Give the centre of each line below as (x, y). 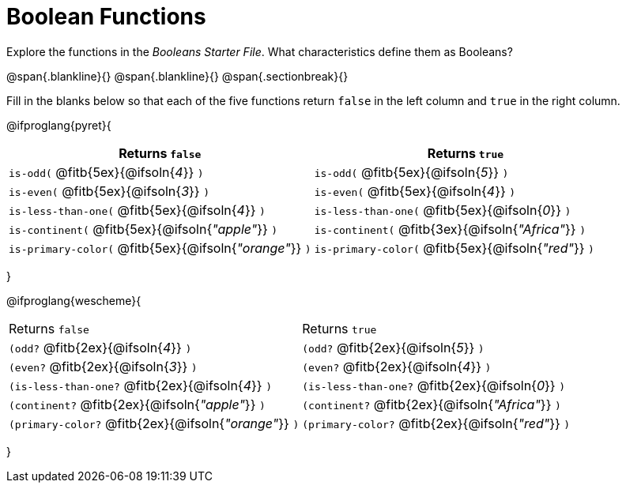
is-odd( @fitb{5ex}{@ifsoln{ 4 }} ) (106, 172)
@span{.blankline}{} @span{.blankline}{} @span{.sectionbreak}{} (177, 76)
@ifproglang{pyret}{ (59, 125)
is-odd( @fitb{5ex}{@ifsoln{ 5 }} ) (411, 172)
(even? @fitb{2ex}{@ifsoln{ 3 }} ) (103, 366)
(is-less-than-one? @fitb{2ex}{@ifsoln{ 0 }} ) (434, 385)
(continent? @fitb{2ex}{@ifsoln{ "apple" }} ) (137, 404)
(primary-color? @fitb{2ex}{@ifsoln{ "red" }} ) (436, 423)
